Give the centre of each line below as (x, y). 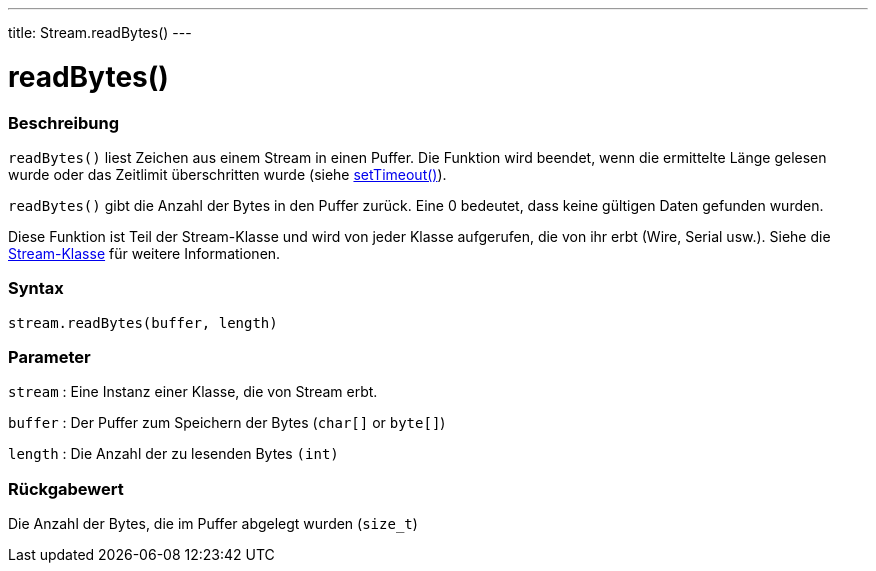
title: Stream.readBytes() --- (100, 32)
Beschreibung (64, 122)
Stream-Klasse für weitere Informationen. (144, 253)
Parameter (49, 357)
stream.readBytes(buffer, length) (143, 322)
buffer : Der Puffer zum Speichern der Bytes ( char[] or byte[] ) (227, 423)
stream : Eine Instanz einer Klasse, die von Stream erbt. (193, 392)
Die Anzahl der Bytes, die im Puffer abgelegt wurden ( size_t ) (213, 524)
